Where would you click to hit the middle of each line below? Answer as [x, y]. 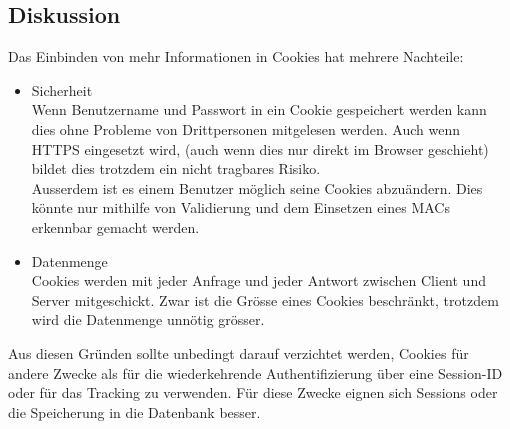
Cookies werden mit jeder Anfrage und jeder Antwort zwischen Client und [258, 280]
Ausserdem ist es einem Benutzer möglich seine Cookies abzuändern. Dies [257, 187]
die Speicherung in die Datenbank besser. [134, 411]
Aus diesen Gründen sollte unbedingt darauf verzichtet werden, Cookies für [238, 352]
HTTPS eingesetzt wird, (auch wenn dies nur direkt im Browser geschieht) [260, 148]
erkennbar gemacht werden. [115, 226]
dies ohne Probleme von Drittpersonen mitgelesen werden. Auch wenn [245, 128]
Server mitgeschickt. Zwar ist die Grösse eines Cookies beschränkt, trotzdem [265, 299]
